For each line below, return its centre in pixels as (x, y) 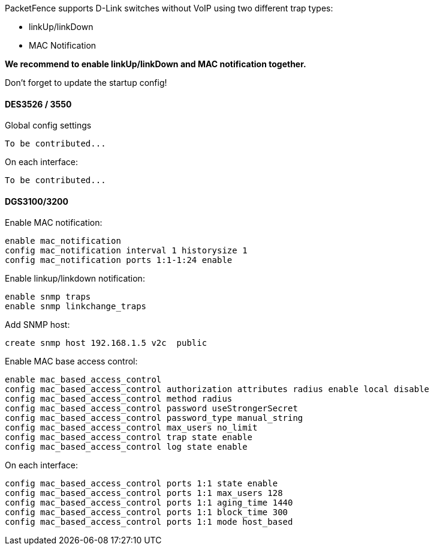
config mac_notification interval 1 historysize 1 (126, 251)
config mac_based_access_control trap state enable (129, 437)
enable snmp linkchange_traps (76, 307)
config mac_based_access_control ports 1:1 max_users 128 (144, 493)
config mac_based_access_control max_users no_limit (131, 428)
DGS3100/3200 (37, 201)
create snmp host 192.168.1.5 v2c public (106, 343)
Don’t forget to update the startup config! (86, 83)
